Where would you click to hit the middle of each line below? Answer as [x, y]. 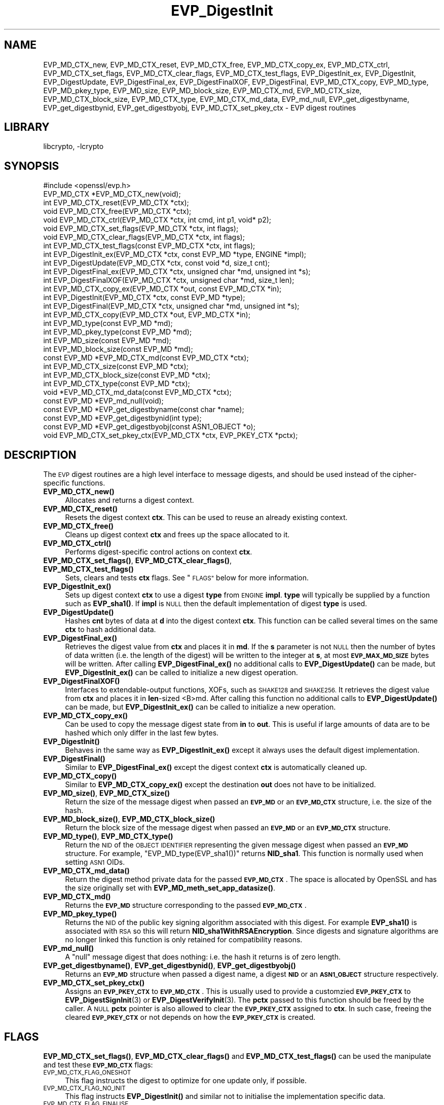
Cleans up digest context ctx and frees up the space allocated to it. [177, 535]
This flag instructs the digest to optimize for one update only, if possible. [186, 1080]
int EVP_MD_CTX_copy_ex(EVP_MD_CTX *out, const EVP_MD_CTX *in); [162, 289]
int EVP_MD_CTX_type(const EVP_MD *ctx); [117, 384]
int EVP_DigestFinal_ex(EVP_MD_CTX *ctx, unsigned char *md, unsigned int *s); [177, 272]
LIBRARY [27, 127]
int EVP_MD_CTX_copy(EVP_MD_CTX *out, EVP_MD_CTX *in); [147, 315]
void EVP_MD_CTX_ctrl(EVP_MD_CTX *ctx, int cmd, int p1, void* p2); [157, 220]
